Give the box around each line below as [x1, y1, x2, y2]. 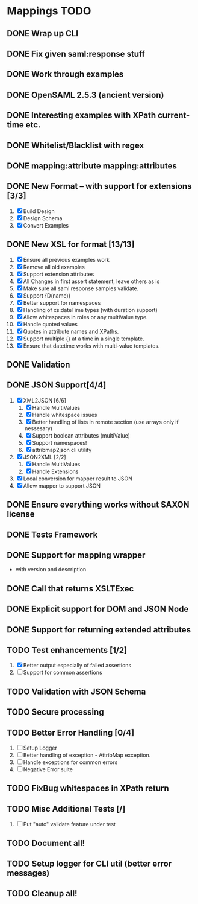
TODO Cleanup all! [7, 888, 78, 899]
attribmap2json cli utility [32, 446, 92, 453]
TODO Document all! [7, 838, 85, 848]
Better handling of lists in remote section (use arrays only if [32, 418, 179, 425]
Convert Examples [23, 221, 69, 229]
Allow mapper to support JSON [23, 482, 101, 489]
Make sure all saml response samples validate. [23, 285, 139, 292]
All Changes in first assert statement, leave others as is [23, 278, 160, 285]
